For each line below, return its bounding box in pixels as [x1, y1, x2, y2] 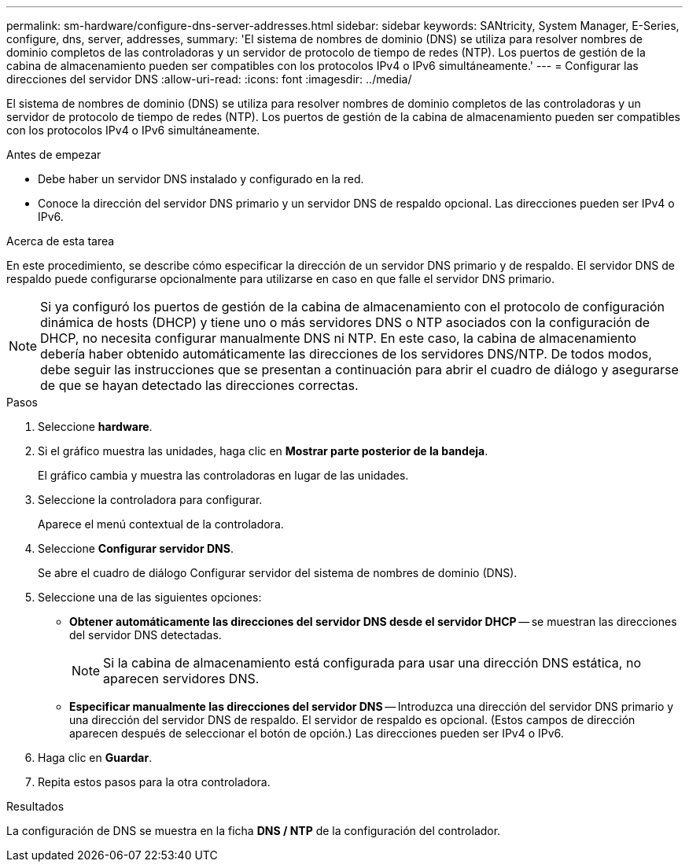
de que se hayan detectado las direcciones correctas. [40, 377, 359, 393]
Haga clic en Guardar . [38, 751, 153, 764]
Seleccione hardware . [38, 420, 153, 433]
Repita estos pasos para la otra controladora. [38, 775, 271, 789]
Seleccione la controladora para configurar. [38, 493, 263, 506]
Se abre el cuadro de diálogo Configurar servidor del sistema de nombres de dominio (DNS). [38, 566, 518, 579]
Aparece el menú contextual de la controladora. [38, 517, 284, 531]
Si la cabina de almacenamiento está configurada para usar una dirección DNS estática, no [103, 655, 642, 671]
